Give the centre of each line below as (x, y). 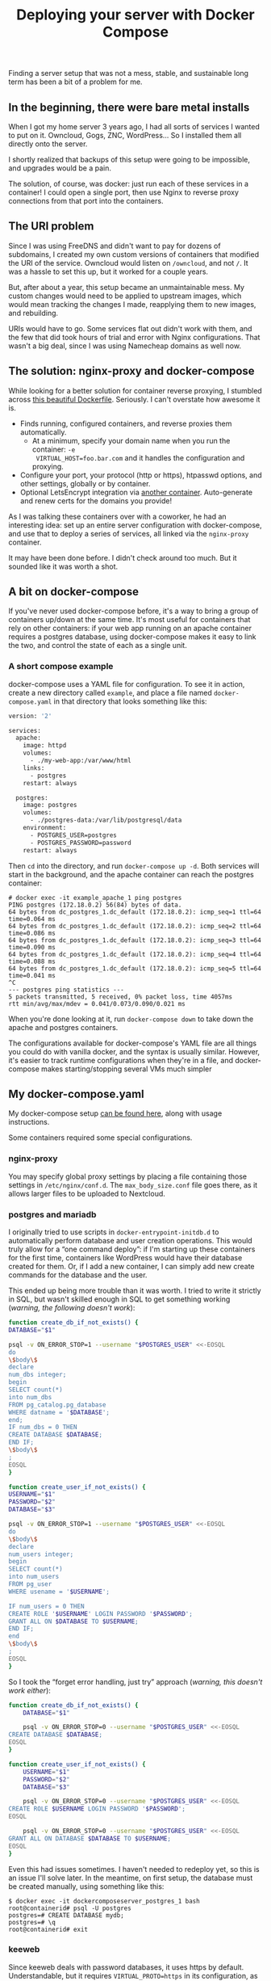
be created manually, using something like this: (86, 1886)
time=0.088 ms (32, 961)
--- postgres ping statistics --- (67, 990)
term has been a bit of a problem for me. (75, 82)
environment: (45, 828)
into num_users (34, 1577)
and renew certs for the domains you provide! (96, 501)
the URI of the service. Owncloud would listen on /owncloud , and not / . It (128, 263)
